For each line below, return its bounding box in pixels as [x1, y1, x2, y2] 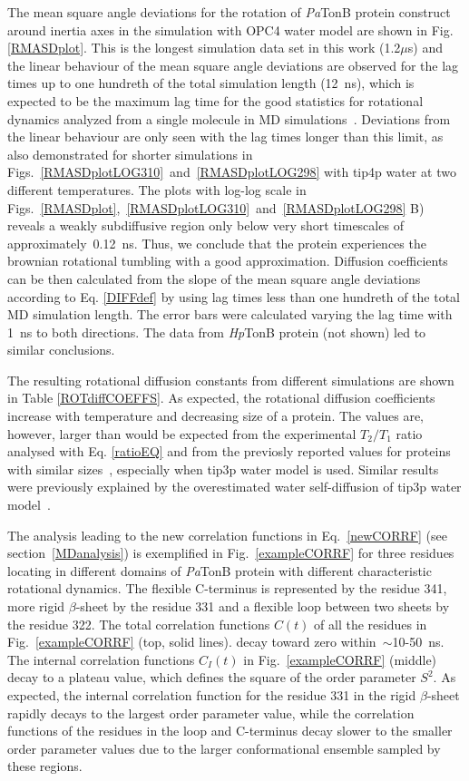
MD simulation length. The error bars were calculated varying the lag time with [7, 305, 453, 324]
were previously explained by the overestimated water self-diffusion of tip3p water [7, 477, 462, 496]
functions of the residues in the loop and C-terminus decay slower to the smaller [7, 721, 453, 740]
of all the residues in [314, 614, 427, 633]
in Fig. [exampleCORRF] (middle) [243, 649, 437, 669]
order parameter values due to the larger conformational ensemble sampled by [7, 738, 441, 757]
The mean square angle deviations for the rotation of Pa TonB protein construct [7, 3, 451, 21]
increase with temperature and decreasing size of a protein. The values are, [7, 406, 425, 425]
